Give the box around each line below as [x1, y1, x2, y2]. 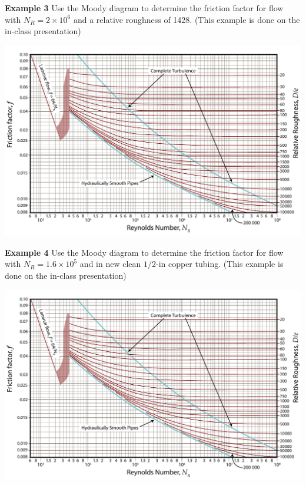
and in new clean [79, 258, 141, 270]
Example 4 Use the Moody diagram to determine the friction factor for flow [5, 246, 284, 258]
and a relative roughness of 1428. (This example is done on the [73, 13, 300, 25]
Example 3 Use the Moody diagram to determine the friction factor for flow [5, 2, 284, 14]
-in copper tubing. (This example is [155, 258, 284, 270]
